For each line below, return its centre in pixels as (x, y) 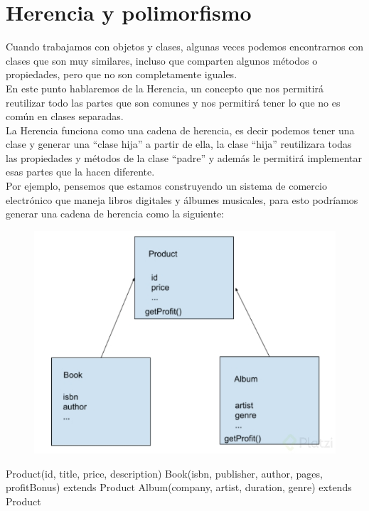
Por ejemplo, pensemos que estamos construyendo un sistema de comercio (166, 186)
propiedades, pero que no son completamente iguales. (122, 74)
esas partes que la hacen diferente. (80, 172)
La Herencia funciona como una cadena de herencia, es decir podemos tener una (180, 130)
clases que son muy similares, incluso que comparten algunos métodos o (162, 60)
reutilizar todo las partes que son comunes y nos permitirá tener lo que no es (173, 102)
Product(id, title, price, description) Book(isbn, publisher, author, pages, (164, 473)
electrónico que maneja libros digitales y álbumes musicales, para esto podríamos (182, 199)
